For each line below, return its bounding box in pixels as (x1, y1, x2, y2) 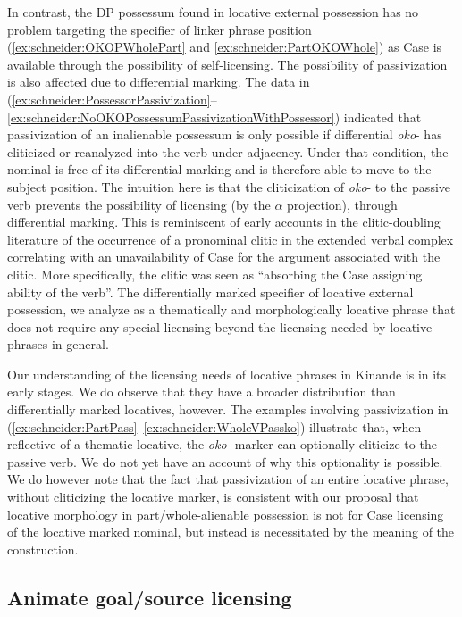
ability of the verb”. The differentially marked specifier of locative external (7, 282, 414, 301)
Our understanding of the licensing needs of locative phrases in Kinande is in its (7, 364, 447, 383)
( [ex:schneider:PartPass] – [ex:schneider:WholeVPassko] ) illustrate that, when (7, 417, 422, 436)
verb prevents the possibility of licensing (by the (7, 195, 271, 213)
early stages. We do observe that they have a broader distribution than (7, 382, 396, 401)
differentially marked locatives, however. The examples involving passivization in (7, 400, 449, 419)
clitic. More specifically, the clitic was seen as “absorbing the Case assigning (7, 264, 423, 283)
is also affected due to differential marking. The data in (7, 72, 310, 91)
